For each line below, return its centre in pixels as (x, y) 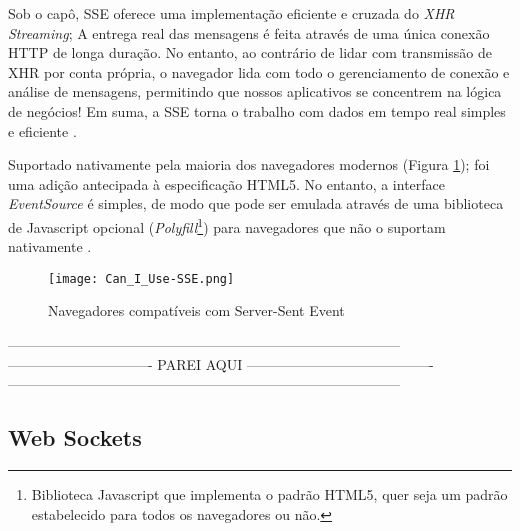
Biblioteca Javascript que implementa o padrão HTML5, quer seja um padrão (269, 494)
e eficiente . (42, 130)
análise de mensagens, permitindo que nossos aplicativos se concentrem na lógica (255, 91)
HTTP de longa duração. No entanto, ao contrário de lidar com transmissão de (250, 52)
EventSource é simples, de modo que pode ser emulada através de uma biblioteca (256, 203)
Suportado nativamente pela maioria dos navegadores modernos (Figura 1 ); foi (249, 164)
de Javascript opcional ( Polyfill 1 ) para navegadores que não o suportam (227, 225)
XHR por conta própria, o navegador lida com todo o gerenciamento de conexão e (259, 71)
